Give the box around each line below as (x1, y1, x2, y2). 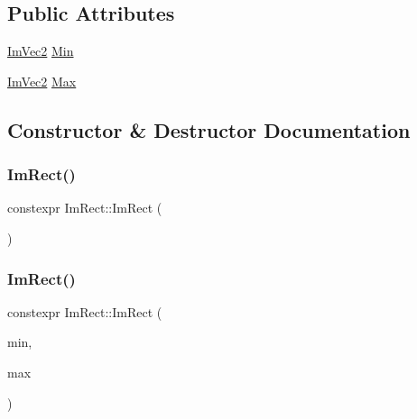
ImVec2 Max (7, 71, 77, 90)
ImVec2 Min (7, 41, 74, 60)
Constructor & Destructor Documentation (7, 115, 411, 143)
